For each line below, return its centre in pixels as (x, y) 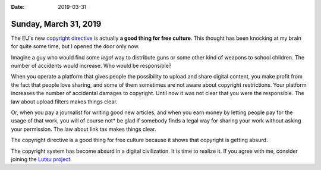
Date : (18, 7)
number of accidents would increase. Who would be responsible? (91, 66)
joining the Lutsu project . (42, 159)
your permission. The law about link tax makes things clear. (84, 129)
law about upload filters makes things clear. (64, 102)
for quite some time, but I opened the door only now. (75, 46)
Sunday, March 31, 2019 (56, 24)
